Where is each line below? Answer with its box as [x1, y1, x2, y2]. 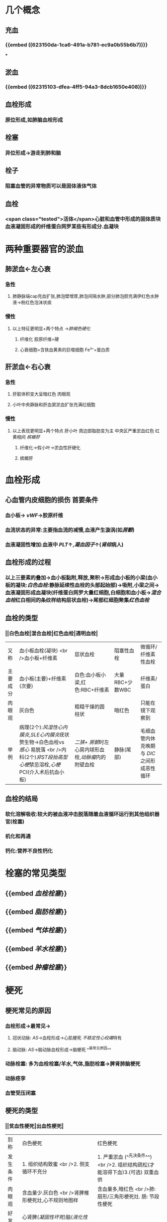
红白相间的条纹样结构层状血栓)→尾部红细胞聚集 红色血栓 [15, 597, 150, 604]
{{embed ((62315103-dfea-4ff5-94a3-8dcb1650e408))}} [5, 83, 147, 90]
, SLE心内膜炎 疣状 [29, 731, 70, 738]
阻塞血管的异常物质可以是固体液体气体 [5, 182, 97, 189]
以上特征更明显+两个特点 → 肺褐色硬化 [12, 325, 91, 332]
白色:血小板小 [74, 671, 106, 678]
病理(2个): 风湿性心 [19, 723, 63, 730]
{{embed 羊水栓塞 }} [5, 944, 67, 953]
